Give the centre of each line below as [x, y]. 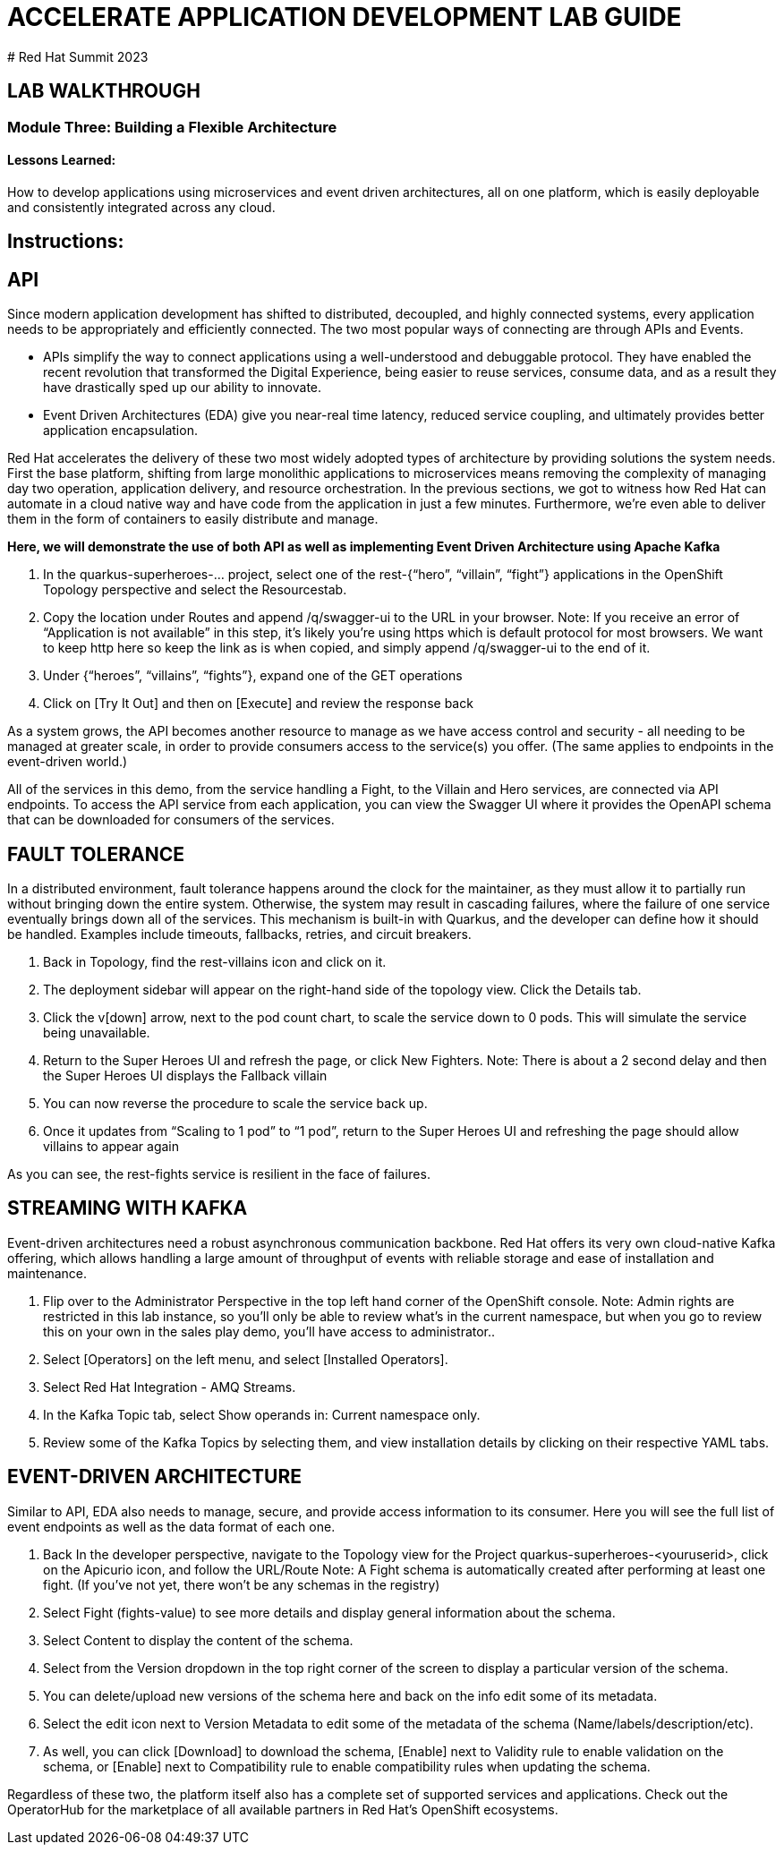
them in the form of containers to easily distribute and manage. [193, 519]
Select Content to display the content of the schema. [198, 1640]
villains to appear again [111, 1146]
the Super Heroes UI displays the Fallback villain [185, 1075]
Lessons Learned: [62, 160]
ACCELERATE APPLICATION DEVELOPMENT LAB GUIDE [345, 17]
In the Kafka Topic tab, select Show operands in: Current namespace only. [262, 1414]
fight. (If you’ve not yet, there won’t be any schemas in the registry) [242, 1584]
